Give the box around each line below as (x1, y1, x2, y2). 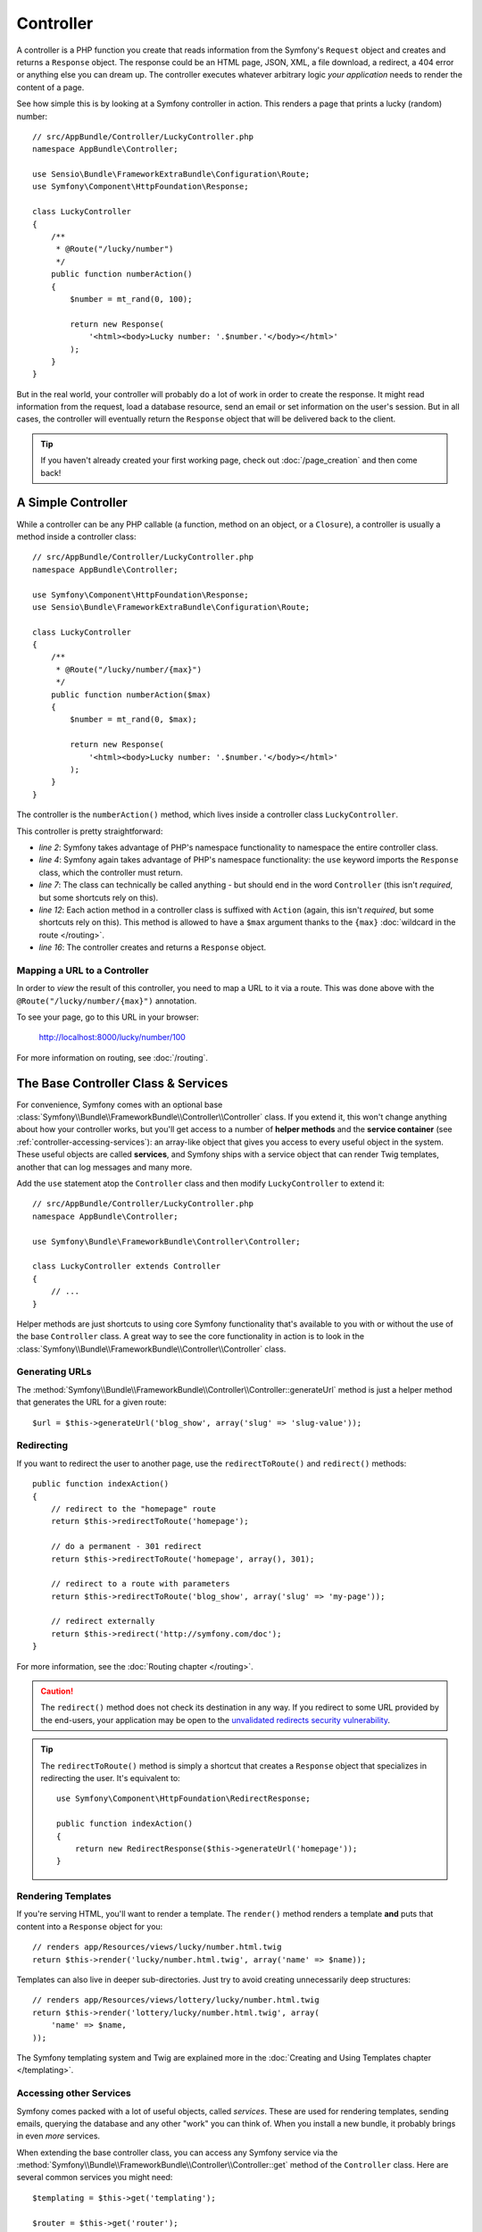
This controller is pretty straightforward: (16, 826, 163, 837)
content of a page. (16, 81, 85, 93)
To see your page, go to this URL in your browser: (16, 1012, 200, 1022)
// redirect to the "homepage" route (50, 1503, 216, 1513)
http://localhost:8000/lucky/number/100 (38, 1032, 187, 1043)
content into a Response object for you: (16, 1920, 163, 1932)
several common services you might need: (16, 2172, 173, 2183)
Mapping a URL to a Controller (16, 964, 149, 977)
